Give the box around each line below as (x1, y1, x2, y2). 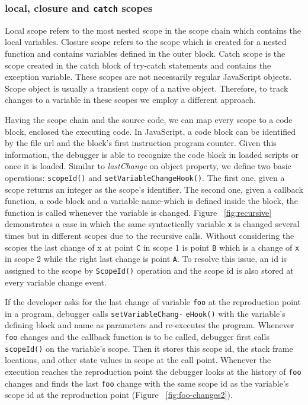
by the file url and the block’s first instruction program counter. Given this (5, 137, 277, 149)
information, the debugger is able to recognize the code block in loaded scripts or (5, 148, 299, 160)
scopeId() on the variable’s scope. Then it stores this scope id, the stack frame (5, 342, 293, 354)
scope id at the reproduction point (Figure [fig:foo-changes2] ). (5, 388, 233, 401)
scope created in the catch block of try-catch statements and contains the (5, 59, 271, 71)
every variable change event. (5, 276, 107, 288)
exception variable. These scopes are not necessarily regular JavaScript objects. (5, 70, 291, 83)
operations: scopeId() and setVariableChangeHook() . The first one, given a (5, 171, 285, 183)
